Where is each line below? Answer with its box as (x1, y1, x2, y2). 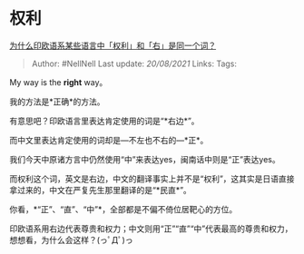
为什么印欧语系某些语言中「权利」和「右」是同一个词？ (9, 40, 216, 51)
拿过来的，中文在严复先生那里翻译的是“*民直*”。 (9, 184, 192, 195)
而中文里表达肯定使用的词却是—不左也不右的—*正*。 (9, 134, 209, 145)
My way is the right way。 (9, 76, 108, 87)
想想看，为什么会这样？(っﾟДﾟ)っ (9, 234, 133, 245)
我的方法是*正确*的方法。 (9, 96, 106, 107)
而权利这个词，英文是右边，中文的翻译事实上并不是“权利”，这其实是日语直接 (9, 173, 295, 184)
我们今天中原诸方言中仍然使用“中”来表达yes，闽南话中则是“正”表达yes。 (9, 153, 280, 164)
